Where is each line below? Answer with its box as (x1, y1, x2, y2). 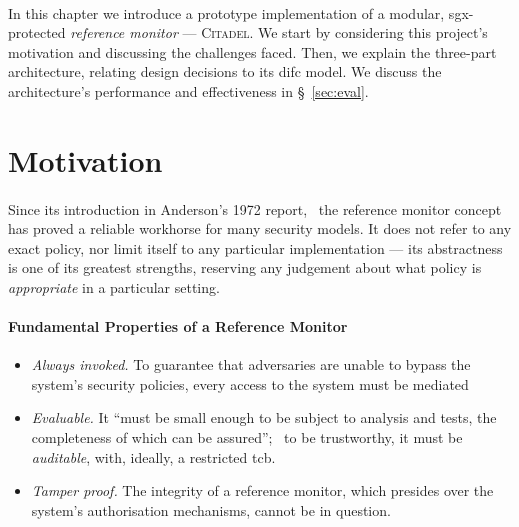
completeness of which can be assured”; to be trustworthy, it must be (31, 427, 463, 448)
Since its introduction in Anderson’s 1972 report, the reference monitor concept (8, 198, 502, 219)
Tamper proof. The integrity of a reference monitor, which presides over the (31, 480, 494, 501)
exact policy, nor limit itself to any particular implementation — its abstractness (8, 237, 503, 258)
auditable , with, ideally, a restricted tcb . (31, 446, 276, 467)
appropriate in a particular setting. (8, 276, 220, 297)
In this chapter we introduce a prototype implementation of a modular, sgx (8, 2, 469, 23)
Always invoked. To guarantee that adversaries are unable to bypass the (31, 354, 471, 375)
